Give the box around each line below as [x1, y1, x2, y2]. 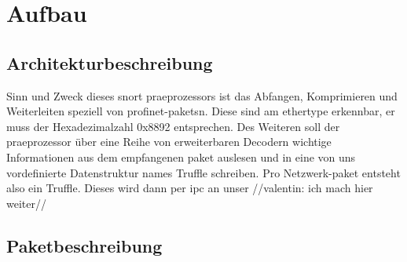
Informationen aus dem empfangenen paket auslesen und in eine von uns [6, 148, 356, 165]
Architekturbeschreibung [6, 50, 213, 75]
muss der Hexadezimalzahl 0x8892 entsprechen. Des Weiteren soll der [6, 118, 340, 134]
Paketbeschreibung [6, 233, 163, 257]
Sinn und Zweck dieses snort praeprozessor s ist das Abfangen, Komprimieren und [6, 87, 398, 104]
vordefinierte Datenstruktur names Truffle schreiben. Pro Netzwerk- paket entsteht [6, 164, 401, 180]
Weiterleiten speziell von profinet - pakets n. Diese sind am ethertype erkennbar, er [6, 103, 395, 119]
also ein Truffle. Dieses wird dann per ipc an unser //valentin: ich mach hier [6, 180, 373, 196]
